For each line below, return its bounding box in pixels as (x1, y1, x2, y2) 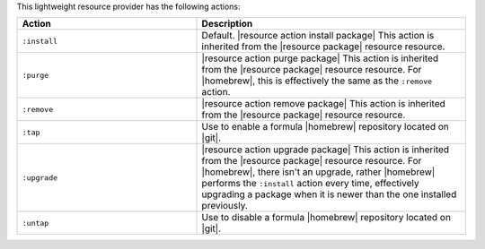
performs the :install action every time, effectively (201, 177, 419, 190)
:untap (22, 218, 49, 228)
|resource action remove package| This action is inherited (201, 98, 446, 110)
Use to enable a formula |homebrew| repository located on (201, 121, 449, 133)
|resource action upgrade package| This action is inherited (201, 143, 449, 156)
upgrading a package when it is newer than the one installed (201, 188, 457, 201)
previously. (201, 200, 249, 212)
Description (201, 18, 253, 30)
